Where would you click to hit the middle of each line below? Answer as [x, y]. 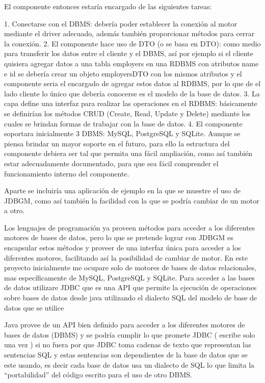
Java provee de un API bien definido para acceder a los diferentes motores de [125, 325]
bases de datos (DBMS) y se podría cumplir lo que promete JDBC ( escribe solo [130, 334]
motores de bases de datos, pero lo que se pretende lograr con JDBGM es [119, 237]
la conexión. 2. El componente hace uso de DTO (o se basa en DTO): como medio [132, 43]
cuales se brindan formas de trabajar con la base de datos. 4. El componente [123, 123]
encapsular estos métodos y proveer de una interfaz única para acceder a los [123, 248]
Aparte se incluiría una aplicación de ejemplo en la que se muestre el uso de [122, 190]
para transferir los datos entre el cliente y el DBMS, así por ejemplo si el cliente [129, 53]
